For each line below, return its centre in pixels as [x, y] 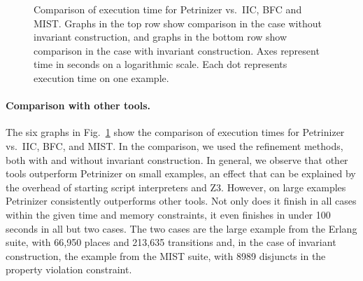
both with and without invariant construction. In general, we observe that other [177, 159]
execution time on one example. [101, 77]
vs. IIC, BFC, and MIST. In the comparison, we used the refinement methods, [175, 145]
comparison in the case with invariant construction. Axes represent [177, 50]
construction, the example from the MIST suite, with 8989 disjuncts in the [166, 255]
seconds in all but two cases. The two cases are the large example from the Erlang [181, 228]
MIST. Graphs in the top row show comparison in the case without [178, 23]
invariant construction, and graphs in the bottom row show [161, 37]
